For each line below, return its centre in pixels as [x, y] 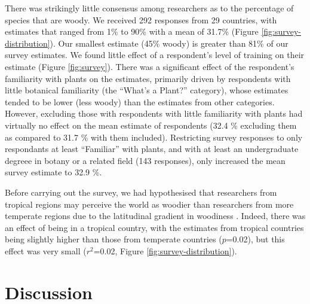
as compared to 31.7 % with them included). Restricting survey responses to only [154, 137]
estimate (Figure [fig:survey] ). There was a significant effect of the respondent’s [150, 66]
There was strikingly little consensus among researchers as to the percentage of [149, 8]
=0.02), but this [255, 239]
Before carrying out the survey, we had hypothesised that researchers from [141, 192]
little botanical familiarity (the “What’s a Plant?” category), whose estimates [147, 90]
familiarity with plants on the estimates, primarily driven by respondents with [148, 78]
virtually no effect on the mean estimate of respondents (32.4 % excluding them [151, 125]
